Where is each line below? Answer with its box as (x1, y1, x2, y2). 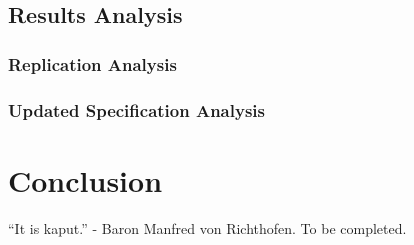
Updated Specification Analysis (8, 97, 265, 122)
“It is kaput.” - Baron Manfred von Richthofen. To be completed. (8, 217, 407, 238)
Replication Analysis (8, 51, 177, 76)
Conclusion (8, 159, 163, 200)
